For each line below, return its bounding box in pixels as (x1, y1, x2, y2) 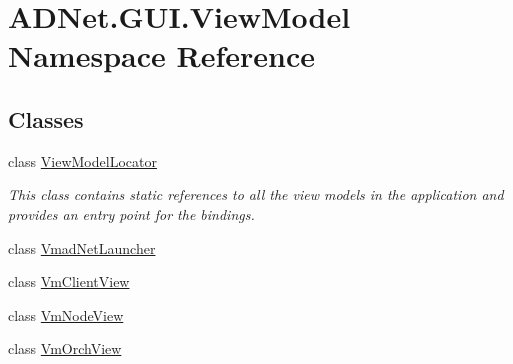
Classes (8, 103, 84, 134)
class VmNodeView (8, 304, 124, 325)
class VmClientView (8, 271, 130, 292)
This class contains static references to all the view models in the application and (8, 184, 504, 205)
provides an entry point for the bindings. (8, 203, 255, 224)
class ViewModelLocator (8, 150, 157, 171)
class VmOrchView (8, 338, 122, 359)
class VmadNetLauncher (8, 237, 156, 258)
